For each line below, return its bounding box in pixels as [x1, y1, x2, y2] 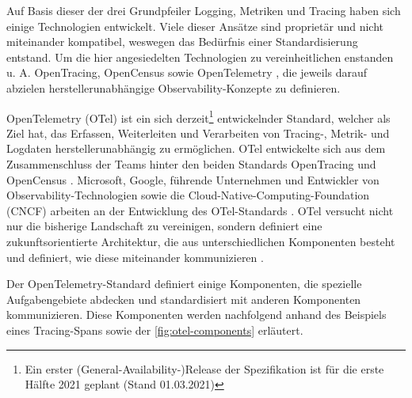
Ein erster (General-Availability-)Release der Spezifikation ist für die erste [25, 360, 384, 377]
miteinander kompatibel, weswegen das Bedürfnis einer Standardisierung [6, 33, 358, 50]
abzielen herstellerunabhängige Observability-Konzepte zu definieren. [6, 79, 341, 96]
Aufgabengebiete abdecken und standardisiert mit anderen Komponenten [6, 290, 361, 307]
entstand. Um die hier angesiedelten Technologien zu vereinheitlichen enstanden [6, 48, 394, 65]
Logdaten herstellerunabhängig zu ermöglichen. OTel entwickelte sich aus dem [6, 140, 386, 157]
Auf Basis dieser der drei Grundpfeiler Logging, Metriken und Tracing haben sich [6, 2, 401, 18]
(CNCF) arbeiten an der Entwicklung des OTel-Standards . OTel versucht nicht [6, 202, 394, 218]
